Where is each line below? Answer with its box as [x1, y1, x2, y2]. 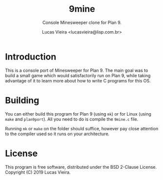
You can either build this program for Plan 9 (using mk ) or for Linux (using [5, 111, 151, 117]
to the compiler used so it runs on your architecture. [5, 131, 110, 137]
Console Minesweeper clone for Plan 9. [42, 20, 122, 25]
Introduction [5, 51, 57, 62]
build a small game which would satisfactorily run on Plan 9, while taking [5, 72, 151, 79]
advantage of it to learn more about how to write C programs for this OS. [5, 78, 151, 83]
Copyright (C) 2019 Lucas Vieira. [5, 169, 71, 175]
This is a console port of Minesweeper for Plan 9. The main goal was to [5, 67, 148, 73]
